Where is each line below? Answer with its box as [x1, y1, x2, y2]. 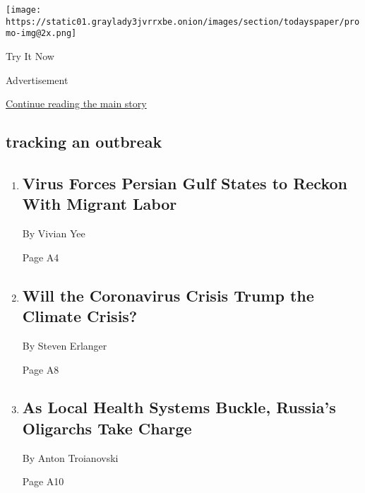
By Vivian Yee [22, 226, 85, 241]
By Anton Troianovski [22, 450, 119, 465]
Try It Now [6, 48, 54, 63]
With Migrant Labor [22, 193, 177, 215]
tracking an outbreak [6, 131, 162, 153]
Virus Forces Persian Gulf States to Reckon [22, 172, 347, 194]
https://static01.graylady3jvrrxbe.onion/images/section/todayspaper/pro [6, 16, 360, 27]
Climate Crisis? [22, 305, 138, 327]
